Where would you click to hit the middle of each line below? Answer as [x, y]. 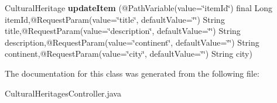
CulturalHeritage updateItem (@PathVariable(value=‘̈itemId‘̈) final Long [138, 8]
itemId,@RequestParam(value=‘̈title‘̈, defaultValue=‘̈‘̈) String [115, 19]
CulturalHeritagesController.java [63, 93]
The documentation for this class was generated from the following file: [132, 73]
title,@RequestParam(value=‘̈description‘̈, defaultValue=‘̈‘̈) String [123, 31]
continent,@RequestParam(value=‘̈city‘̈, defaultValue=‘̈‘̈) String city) [129, 54]
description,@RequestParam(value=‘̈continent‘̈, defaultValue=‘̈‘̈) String [132, 42]
